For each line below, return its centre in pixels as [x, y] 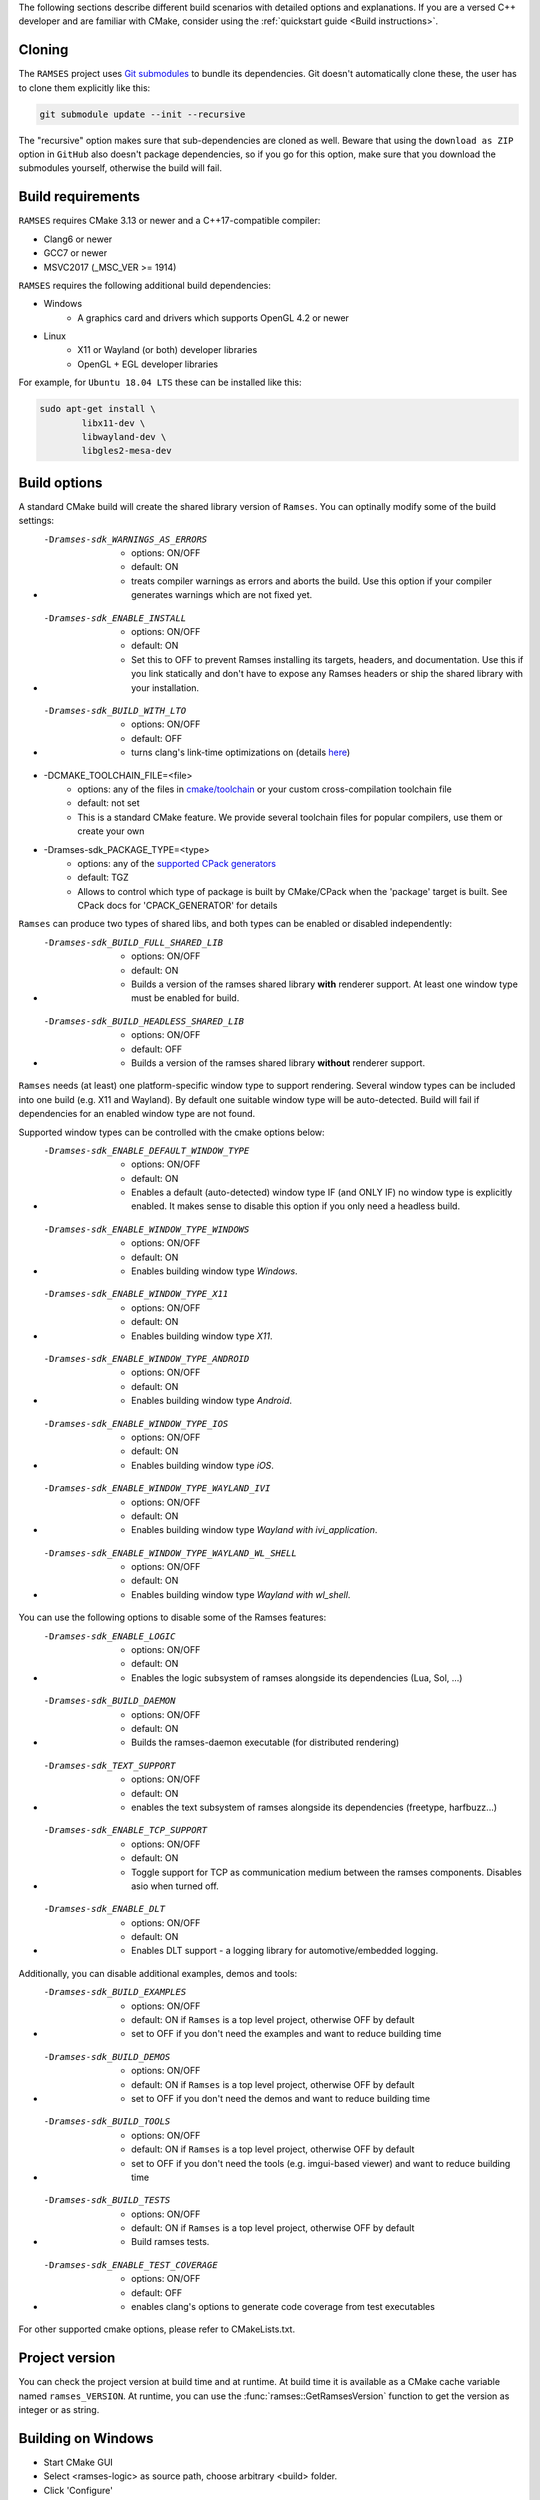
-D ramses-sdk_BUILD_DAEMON [109, 1701]
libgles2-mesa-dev [126, 451]
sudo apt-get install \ [98, 409]
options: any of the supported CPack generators [177, 863]
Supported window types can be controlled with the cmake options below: [171, 1132]
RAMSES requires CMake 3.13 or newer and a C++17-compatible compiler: [169, 221]
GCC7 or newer [75, 253]
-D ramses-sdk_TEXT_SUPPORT [109, 1765]
